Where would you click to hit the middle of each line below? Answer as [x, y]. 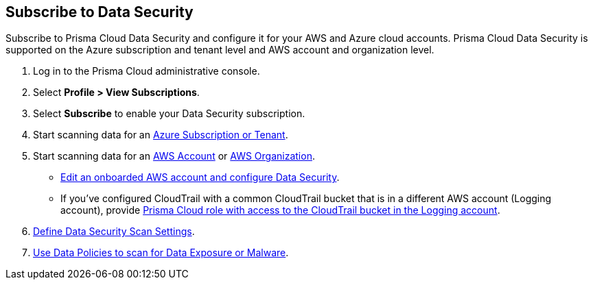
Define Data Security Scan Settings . [114, 232]
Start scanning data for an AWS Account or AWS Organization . [174, 156]
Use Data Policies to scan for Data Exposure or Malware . [161, 253]
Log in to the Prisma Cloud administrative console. [147, 71]
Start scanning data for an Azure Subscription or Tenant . [161, 135]
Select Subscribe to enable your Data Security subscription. [169, 114]
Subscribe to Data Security [100, 12]
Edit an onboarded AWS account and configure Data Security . [200, 177]
